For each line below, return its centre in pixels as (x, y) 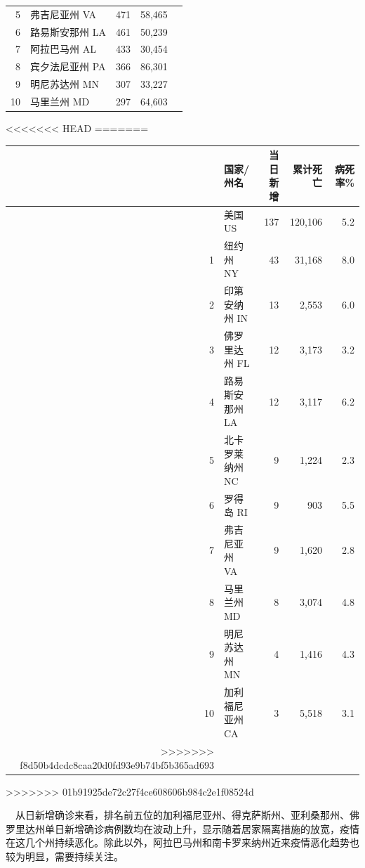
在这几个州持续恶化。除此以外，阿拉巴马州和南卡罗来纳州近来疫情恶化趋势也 (182, 842)
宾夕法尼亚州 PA (68, 66)
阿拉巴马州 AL (63, 49)
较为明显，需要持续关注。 (65, 856)
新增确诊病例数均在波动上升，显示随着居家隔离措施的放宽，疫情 (212, 828)
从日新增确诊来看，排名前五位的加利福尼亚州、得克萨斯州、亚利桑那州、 (182, 815)
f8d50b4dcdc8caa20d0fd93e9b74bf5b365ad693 (117, 764)
